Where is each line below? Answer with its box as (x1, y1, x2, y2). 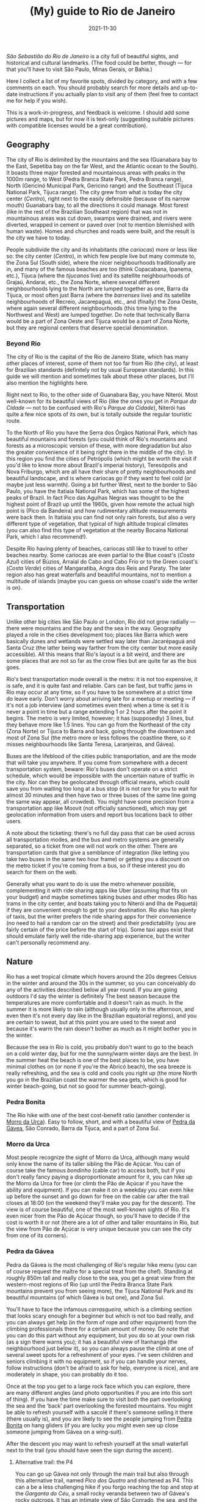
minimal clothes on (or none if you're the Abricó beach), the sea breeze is (6, 1063, 192, 1070)
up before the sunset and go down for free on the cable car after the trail (6, 1193, 189, 1200)
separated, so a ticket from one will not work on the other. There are (6, 842, 178, 850)
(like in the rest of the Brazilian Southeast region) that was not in (6, 208, 168, 215)
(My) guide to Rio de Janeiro (29, 4, 176, 18)
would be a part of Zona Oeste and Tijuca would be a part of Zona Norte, (6, 317, 190, 325)
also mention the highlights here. (6, 379, 88, 387)
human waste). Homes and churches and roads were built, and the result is (6, 227, 195, 235)
